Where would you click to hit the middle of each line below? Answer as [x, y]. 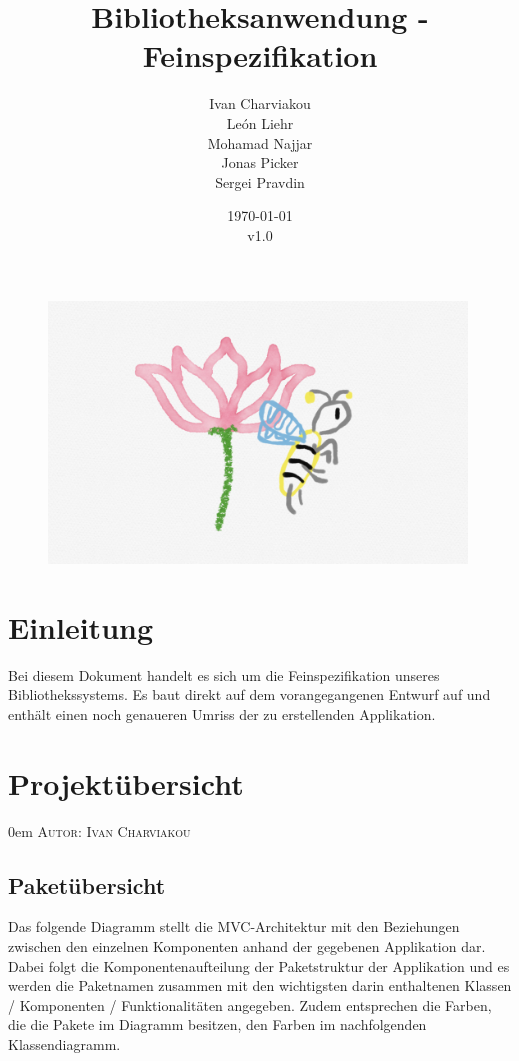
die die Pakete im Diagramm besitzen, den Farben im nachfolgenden [217, 1024]
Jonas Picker [260, 162]
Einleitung [81, 626]
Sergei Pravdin [260, 181]
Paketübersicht [87, 884]
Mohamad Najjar [260, 142]
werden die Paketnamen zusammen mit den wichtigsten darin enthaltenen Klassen [260, 985]
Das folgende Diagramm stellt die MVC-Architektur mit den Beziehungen [234, 926]
